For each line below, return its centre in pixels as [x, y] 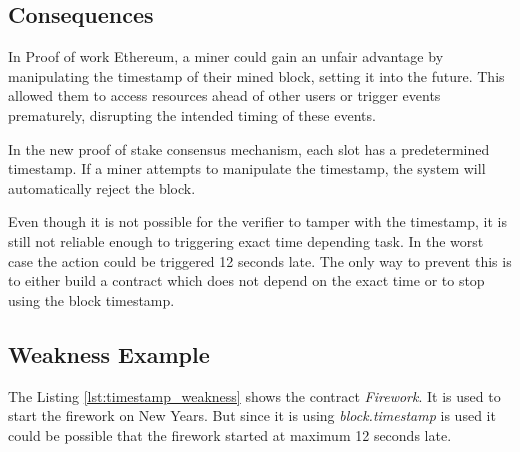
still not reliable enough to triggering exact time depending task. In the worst [246, 240]
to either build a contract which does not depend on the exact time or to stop [246, 280]
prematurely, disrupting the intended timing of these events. [192, 114]
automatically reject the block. [102, 187]
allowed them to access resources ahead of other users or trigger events [224, 95]
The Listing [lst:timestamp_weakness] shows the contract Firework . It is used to [254, 395]
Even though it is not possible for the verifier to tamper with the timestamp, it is [257, 221]
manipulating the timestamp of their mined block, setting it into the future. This [256, 75]
